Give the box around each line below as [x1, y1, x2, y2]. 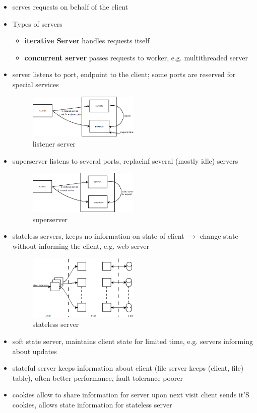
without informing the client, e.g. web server [12, 240, 150, 251]
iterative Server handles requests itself [24, 35, 150, 46]
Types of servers [12, 18, 62, 29]
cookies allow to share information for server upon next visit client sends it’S [12, 389, 249, 400]
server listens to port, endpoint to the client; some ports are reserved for [12, 69, 236, 80]
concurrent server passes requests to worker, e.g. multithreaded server [24, 52, 248, 62]
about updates [12, 346, 57, 356]
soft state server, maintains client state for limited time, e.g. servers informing [12, 335, 253, 346]
